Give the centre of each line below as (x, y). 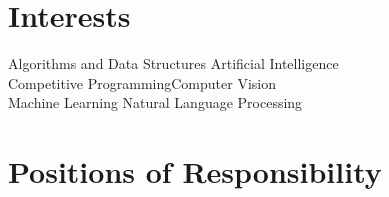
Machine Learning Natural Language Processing (155, 102)
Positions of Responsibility (195, 171)
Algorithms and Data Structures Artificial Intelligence (173, 63)
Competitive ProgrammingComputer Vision (142, 82)
